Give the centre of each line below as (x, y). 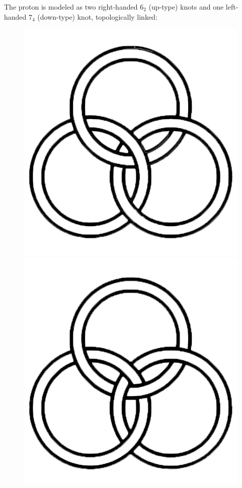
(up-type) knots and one (186, 7)
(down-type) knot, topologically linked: (97, 16)
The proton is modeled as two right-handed (71, 7)
